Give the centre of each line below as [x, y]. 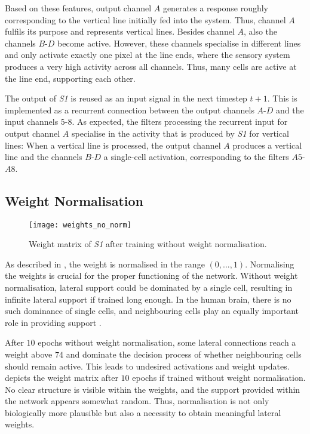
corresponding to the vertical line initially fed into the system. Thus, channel [145, 19]
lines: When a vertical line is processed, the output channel [113, 145]
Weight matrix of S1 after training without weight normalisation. [148, 244]
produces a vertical [267, 145]
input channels [32, 121]
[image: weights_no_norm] [80, 225]
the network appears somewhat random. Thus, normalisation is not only [137, 401]
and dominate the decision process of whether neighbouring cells [184, 354]
